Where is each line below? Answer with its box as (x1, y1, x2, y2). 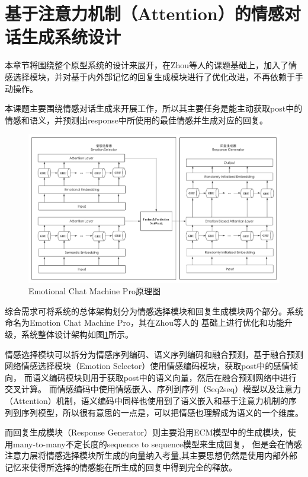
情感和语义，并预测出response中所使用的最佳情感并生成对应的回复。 (5, 113, 268, 126)
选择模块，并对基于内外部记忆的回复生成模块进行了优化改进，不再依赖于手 (12, 70, 303, 82)
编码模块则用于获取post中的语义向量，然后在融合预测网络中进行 (49, 371, 297, 383)
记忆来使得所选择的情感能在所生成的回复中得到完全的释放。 (5, 460, 237, 473)
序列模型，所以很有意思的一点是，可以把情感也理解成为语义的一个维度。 (21, 406, 303, 418)
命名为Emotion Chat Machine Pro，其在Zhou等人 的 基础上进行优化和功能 (5, 316, 284, 329)
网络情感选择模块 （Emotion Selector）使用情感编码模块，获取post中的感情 (5, 360, 290, 372)
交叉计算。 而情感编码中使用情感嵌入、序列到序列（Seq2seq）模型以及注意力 (5, 383, 301, 395)
